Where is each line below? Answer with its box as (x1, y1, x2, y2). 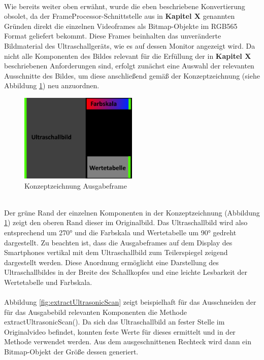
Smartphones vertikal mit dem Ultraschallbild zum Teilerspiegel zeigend (4, 247, 228, 258)
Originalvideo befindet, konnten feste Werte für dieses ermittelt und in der (4, 326, 236, 337)
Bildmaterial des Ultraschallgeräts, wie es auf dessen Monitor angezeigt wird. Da (4, 40, 255, 51)
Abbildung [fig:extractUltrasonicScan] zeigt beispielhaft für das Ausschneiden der (4, 297, 256, 307)
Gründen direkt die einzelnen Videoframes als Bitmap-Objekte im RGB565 (4, 20, 238, 31)
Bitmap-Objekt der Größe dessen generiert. (4, 346, 139, 357)
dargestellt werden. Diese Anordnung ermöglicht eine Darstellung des (4, 257, 219, 267)
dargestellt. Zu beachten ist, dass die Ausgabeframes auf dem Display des (4, 237, 233, 247)
